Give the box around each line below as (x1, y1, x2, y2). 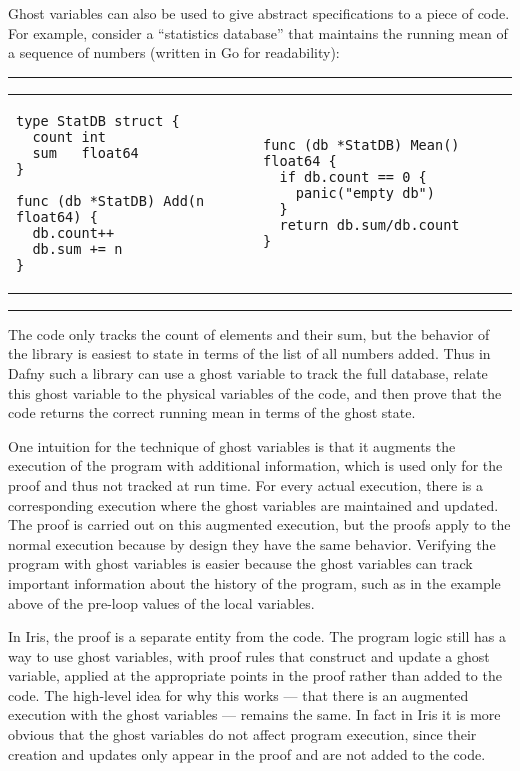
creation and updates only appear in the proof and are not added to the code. (8, 743, 486, 764)
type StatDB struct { (16, 112, 180, 129)
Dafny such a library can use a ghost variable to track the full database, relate (8, 362, 488, 383)
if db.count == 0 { (279, 168, 427, 185)
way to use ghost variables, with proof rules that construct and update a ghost (8, 645, 490, 666)
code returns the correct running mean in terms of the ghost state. (8, 402, 416, 423)
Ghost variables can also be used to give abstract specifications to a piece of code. (8, 3, 510, 23)
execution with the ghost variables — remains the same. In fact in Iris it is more (8, 704, 501, 725)
